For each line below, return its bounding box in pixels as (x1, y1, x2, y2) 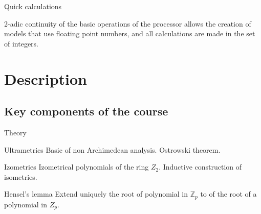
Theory (4, 127, 27, 137)
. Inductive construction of (159, 161, 242, 172)
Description (4, 68, 88, 89)
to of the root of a (200, 188, 257, 199)
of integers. (4, 38, 39, 49)
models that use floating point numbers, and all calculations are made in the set (4, 28, 255, 39)
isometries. (4, 171, 37, 182)
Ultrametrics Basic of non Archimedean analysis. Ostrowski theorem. (4, 144, 221, 155)
